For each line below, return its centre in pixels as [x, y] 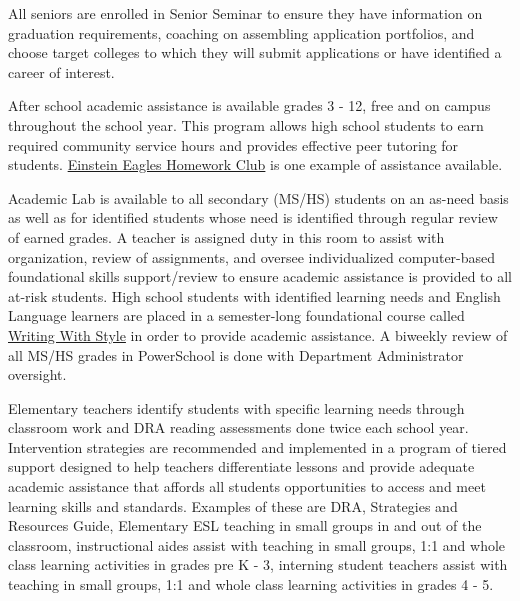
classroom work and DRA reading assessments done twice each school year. [238, 427]
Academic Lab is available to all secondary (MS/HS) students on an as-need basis [258, 197]
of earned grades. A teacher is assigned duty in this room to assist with [226, 236]
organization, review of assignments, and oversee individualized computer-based [252, 256]
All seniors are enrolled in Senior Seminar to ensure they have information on [245, 13]
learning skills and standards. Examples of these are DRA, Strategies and [233, 505]
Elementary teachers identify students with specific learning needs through [236, 407]
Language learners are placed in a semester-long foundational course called [236, 315]
